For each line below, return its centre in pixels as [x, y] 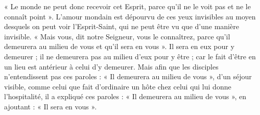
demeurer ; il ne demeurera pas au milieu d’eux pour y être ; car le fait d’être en [130, 56]
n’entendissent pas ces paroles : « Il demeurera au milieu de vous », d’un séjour [128, 76]
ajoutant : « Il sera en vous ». [51, 106]
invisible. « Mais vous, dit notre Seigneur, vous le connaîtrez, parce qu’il [117, 36]
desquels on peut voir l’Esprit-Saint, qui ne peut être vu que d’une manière [122, 26]
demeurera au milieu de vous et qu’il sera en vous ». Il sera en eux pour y [119, 46]
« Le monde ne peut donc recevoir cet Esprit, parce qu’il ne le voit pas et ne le [127, 6]
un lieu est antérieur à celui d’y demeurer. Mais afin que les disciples [111, 66]
